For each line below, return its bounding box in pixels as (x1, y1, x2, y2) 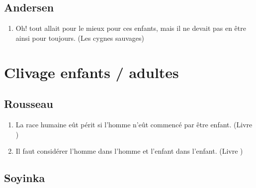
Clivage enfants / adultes (4, 62, 179, 82)
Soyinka (4, 170, 45, 186)
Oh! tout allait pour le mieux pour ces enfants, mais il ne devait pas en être (15, 23, 246, 33)
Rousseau (4, 96, 53, 111)
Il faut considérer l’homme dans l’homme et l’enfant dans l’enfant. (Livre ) (15, 146, 243, 156)
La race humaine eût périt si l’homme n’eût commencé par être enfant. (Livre (15, 119, 253, 129)
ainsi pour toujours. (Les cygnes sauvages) (15, 32, 144, 43)
